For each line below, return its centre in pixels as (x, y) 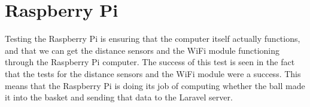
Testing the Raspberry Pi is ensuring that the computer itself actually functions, (153, 39)
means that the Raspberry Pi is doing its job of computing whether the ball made (155, 85)
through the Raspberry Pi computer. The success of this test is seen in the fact (150, 62)
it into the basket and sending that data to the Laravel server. (119, 97)
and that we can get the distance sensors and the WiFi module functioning (142, 50)
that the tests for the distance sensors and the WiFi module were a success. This (153, 73)
